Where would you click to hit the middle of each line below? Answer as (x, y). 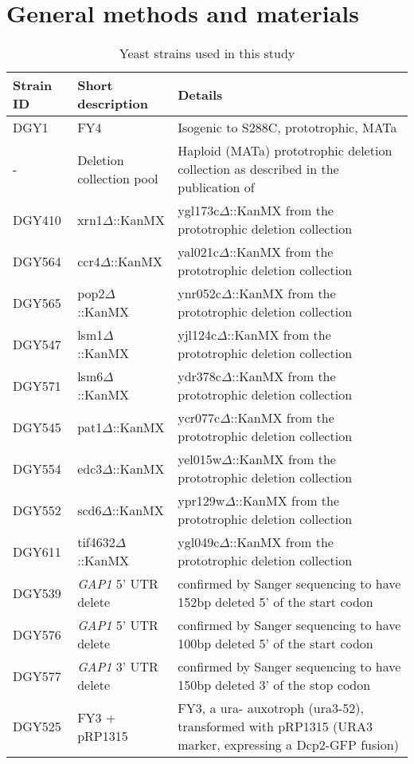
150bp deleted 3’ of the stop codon (274, 685)
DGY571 (37, 385)
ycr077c (199, 418)
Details (200, 94)
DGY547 (37, 344)
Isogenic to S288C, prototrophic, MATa (287, 128)
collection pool (118, 178)
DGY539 (37, 593)
